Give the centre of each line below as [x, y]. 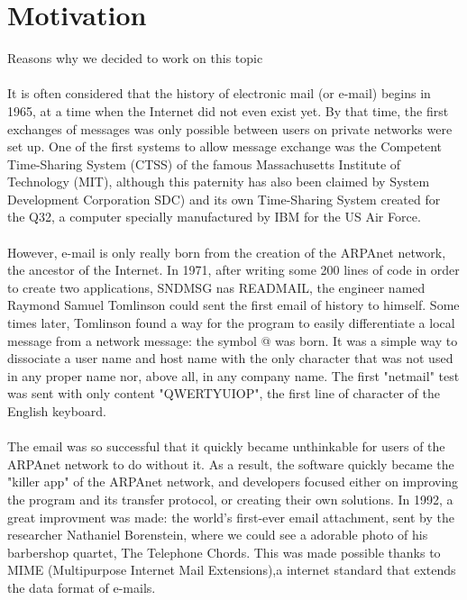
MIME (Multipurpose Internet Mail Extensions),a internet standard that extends [232, 570]
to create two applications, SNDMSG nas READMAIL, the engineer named [216, 287]
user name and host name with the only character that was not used [264, 358]
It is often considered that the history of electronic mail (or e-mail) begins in [219, 93]
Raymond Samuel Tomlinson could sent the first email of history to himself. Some [233, 305]
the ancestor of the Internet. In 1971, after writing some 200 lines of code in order [233, 270]
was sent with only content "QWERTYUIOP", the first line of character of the [224, 393]
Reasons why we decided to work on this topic [135, 58]
